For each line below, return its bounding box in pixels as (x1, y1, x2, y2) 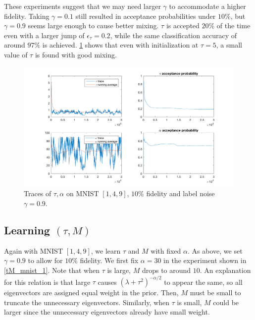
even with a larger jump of (4, 30, 85, 40)
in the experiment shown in (163, 255, 247, 266)
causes (98, 276, 117, 287)
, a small (216, 40, 242, 50)
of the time (216, 20, 251, 31)
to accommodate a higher (169, 1, 246, 11)
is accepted (166, 20, 200, 31)
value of (4, 49, 28, 59)
